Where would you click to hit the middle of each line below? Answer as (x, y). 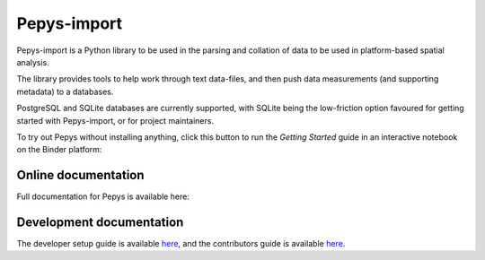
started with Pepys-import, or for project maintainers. (115, 120)
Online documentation (80, 175)
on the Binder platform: (59, 150)
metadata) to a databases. (65, 91)
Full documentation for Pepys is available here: (103, 196)
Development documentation (100, 222)
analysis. (33, 62)
